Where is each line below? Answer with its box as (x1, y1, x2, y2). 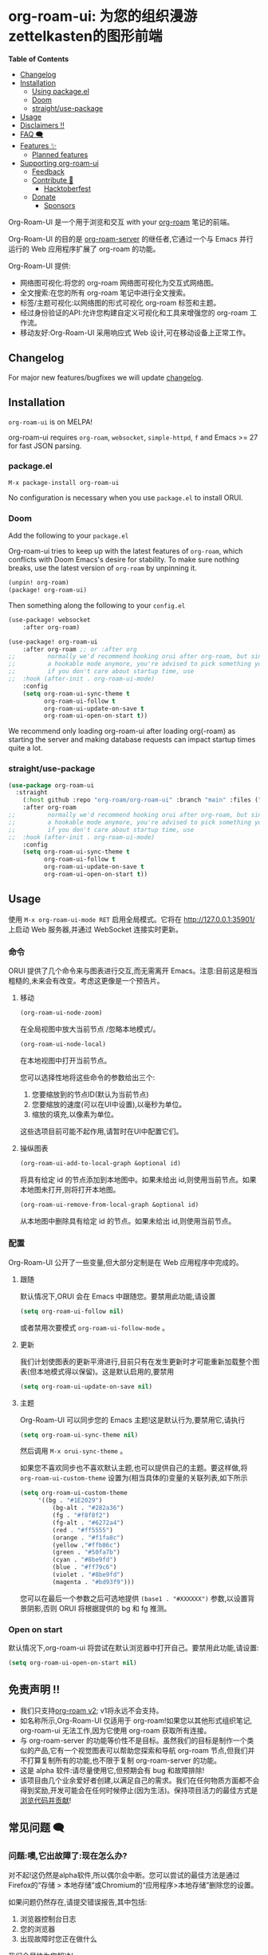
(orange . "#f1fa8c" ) (52, 1533, 124, 1542)
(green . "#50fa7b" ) (52, 1548, 121, 1556)
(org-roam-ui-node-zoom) (19, 1009, 103, 1017)
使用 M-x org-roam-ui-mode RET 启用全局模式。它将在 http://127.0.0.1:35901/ (8, 914, 255, 924)
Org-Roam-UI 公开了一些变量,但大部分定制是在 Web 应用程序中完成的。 (8, 1257, 243, 1267)
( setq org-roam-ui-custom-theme (19, 1489, 128, 1497)
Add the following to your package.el (8, 531, 129, 541)
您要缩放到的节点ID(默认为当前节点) (31, 1090, 149, 1099)
